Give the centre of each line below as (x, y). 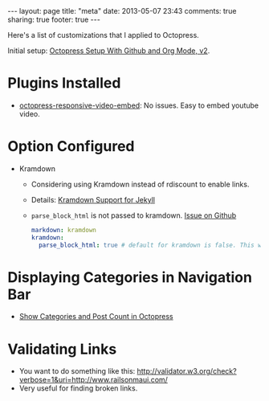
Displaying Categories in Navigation (130, 277)
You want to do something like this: (77, 371)
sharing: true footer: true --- (54, 19)
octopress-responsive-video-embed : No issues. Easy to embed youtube (139, 105)
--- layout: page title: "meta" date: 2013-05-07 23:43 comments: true (122, 11)
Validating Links (62, 349)
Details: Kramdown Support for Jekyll (93, 199)
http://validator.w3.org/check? (187, 371)
